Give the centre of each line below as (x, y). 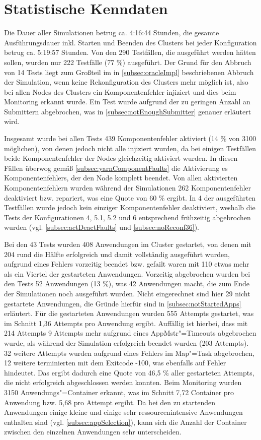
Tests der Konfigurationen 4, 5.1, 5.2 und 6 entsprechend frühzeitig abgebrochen (127, 217)
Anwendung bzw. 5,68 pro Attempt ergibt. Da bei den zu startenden (110, 402)
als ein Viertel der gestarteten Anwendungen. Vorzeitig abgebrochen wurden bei (127, 273)
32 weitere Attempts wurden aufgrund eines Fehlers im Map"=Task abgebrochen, (129, 353)
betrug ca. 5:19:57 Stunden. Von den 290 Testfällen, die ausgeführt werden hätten (130, 52)
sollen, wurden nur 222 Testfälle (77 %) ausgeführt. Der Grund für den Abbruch (128, 62)
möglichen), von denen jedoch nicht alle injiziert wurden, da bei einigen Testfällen (130, 148)
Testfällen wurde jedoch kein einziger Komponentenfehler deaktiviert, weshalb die (130, 207)
